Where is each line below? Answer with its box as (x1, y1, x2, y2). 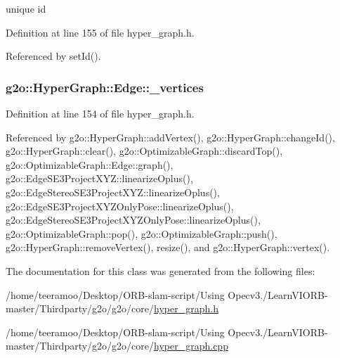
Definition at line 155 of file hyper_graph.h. (6, 25, 195, 39)
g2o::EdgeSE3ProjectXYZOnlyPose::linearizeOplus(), (6, 198, 234, 213)
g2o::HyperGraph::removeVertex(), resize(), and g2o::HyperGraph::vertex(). (6, 240, 330, 255)
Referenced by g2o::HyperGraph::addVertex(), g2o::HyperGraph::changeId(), (6, 129, 335, 144)
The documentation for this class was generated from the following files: (6, 263, 315, 278)
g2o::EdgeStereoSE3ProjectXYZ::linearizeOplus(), (6, 184, 220, 199)
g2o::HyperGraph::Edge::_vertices (6, 78, 204, 96)
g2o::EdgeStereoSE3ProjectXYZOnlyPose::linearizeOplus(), (6, 212, 261, 227)
